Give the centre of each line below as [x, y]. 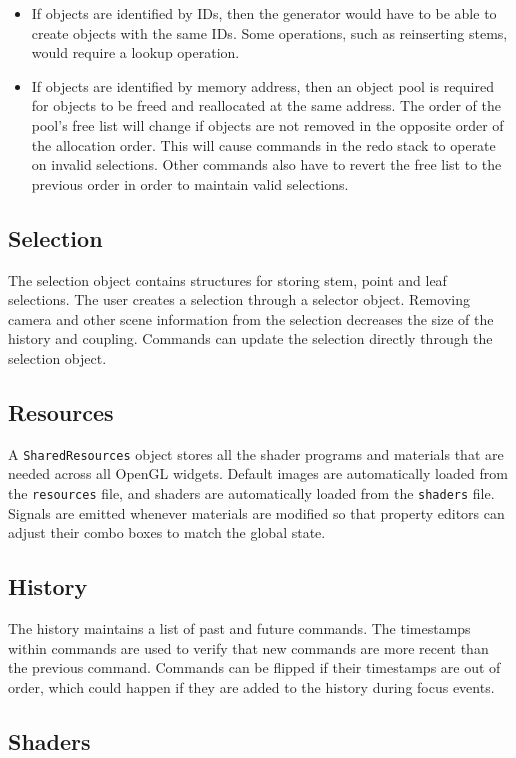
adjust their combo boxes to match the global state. [167, 532]
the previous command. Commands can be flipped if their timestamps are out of [254, 667]
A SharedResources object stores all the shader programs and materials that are [256, 453]
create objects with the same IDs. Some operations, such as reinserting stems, [269, 32]
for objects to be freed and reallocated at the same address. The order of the [266, 105]
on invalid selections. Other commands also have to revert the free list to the [266, 164]
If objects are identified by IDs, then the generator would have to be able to [264, 13]
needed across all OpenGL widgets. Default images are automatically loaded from [258, 473]
